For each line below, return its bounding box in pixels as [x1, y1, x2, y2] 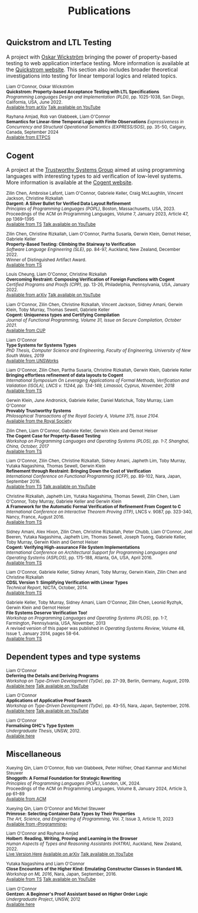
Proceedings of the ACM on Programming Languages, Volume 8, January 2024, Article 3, [6, 786, 187, 792]
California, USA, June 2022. [6, 99, 63, 105]
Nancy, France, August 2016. [6, 514, 65, 520]
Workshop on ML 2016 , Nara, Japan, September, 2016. [6, 871, 117, 877]
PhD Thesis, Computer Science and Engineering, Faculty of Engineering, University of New [6, 348, 191, 353]
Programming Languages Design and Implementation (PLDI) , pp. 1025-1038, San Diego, [6, 94, 185, 100]
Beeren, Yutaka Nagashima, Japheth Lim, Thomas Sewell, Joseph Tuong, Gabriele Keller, [6, 534, 187, 540]
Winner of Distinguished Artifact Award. [6, 256, 87, 263]
